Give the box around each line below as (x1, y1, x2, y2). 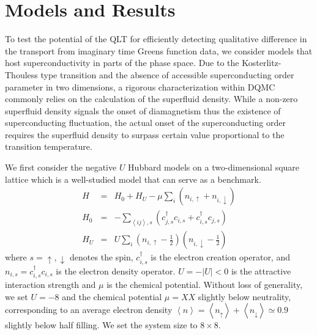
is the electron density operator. (56, 264, 176, 277)
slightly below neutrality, (198, 290, 291, 303)
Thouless (5, 68, 38, 81)
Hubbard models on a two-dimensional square (128, 161, 300, 174)
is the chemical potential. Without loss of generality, (106, 278, 303, 291)
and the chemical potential (62, 290, 162, 303)
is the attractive (231, 264, 291, 277)
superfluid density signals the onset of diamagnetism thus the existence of (5, 104, 281, 117)
